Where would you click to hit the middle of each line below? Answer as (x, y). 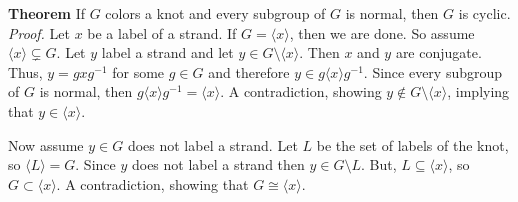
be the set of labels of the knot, (412, 144)
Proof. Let (39, 32)
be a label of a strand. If (162, 32)
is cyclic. (484, 13)
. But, (379, 164)
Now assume (46, 144)
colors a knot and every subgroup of (215, 13)
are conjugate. (438, 52)
